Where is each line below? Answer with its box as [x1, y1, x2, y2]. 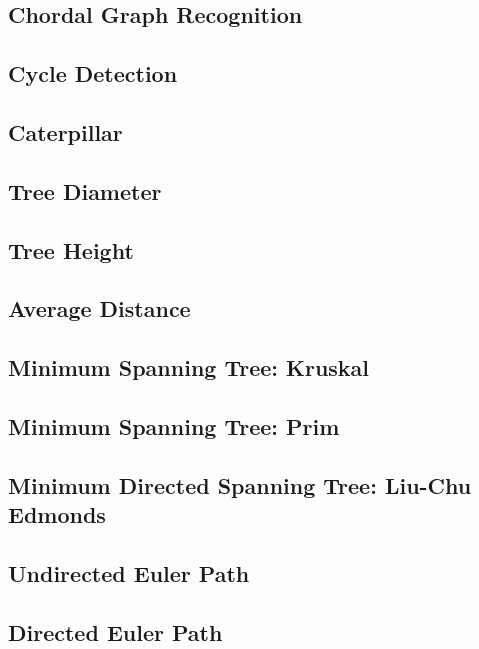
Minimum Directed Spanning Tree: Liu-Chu [8, 469, 472, 500]
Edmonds [8, 499, 106, 530]
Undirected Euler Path [8, 557, 250, 588]
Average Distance [8, 293, 191, 324]
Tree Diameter [8, 175, 162, 206]
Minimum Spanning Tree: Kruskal [8, 352, 370, 383]
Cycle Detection [8, 58, 178, 89]
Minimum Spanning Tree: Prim [8, 410, 340, 441]
